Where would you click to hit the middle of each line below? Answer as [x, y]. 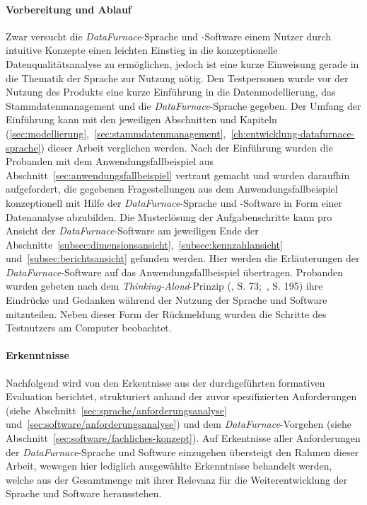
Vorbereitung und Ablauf [69, 9]
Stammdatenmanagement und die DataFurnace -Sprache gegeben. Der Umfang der [183, 105]
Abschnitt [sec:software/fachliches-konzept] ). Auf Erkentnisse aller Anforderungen [183, 438]
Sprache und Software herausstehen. [84, 493]
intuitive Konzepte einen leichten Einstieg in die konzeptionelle [142, 50]
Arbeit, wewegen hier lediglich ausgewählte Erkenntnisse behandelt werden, [169, 466]
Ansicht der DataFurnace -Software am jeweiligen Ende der [132, 231]
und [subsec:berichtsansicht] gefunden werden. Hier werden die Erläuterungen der [183, 258]
